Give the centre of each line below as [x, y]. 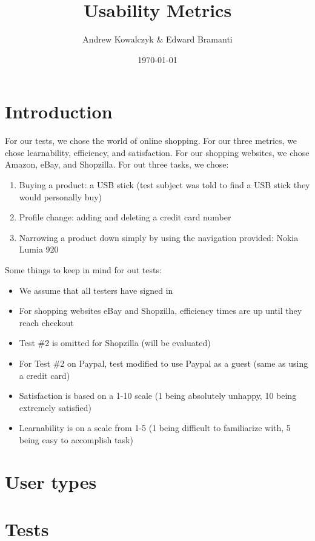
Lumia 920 [39, 249]
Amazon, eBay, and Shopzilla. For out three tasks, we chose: [117, 164]
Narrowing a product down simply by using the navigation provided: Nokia [159, 237]
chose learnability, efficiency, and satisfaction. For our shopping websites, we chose [157, 152]
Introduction [59, 111]
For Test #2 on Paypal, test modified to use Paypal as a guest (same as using [164, 363]
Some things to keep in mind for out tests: [83, 270]
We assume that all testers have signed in [96, 290]
